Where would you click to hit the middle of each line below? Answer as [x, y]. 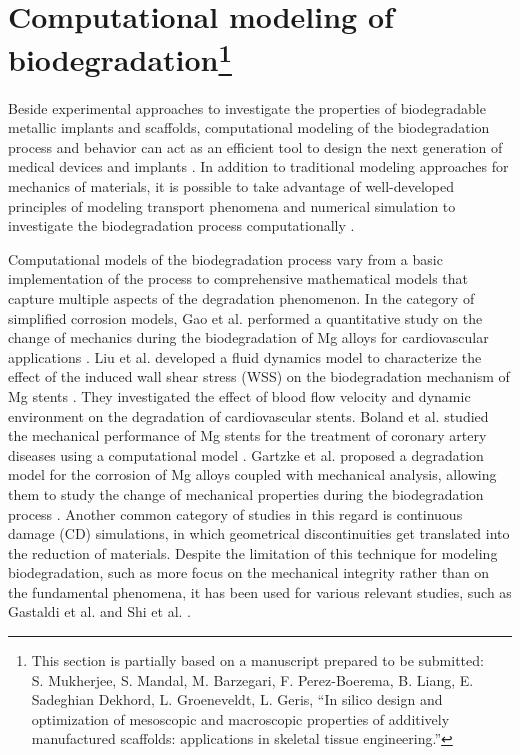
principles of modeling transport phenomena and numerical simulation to [232, 205]
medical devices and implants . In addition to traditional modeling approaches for [258, 166]
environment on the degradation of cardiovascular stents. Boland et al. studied [248, 415]
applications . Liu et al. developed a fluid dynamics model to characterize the [245, 356]
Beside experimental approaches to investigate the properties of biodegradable [247, 107]
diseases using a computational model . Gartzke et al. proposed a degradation [246, 454]
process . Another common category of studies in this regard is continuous [235, 513]
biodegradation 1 [120, 57]
